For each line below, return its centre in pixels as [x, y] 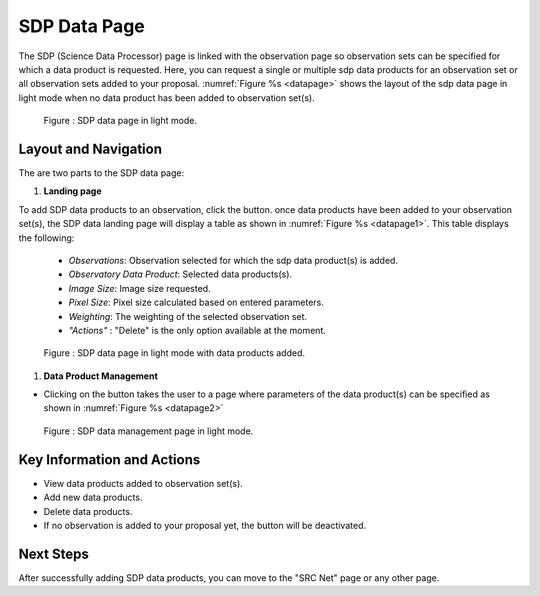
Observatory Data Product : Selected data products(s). [180, 274]
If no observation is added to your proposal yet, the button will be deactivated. [205, 525]
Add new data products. [93, 497]
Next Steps [53, 553]
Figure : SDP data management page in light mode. [148, 431]
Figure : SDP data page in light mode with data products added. [174, 353]
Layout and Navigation [90, 148]
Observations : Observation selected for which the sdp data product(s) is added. [233, 260]
